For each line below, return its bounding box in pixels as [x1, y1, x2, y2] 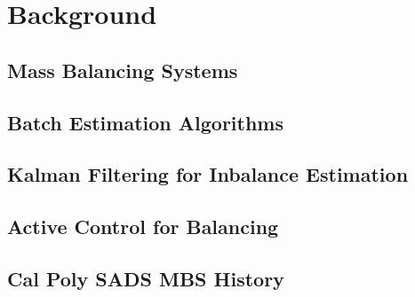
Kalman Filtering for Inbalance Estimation [7, 160, 409, 188]
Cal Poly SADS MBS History [7, 264, 284, 292]
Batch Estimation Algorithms [7, 108, 284, 136]
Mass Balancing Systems [7, 56, 238, 83]
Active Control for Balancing [7, 213, 279, 240]
